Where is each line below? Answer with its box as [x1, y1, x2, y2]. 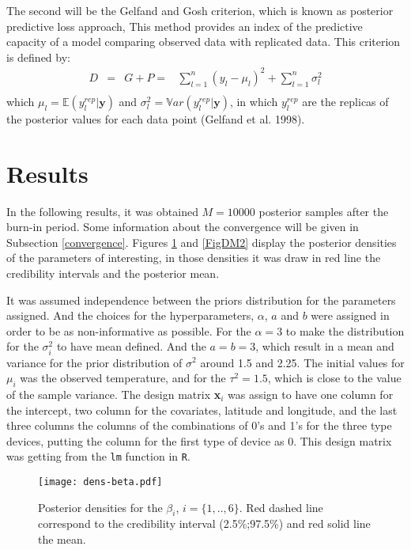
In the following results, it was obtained [6, 203, 198, 219]
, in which [229, 93, 278, 109]
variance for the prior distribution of [6, 354, 183, 370]
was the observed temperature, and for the [20, 370, 226, 386]
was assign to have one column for [228, 385, 394, 402]
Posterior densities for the [38, 499, 163, 515]
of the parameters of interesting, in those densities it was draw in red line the [6, 249, 381, 266]
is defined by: [6, 48, 70, 65]
